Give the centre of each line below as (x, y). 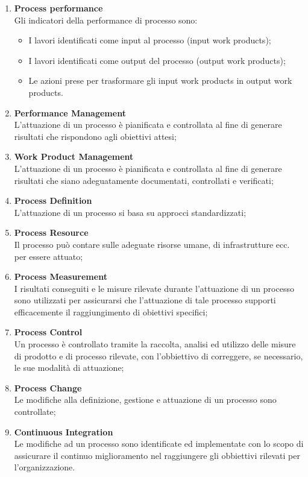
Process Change (48, 387)
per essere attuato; (49, 256)
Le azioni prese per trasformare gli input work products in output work (160, 81)
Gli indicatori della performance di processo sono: (106, 20)
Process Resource (51, 232)
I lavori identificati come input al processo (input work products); (150, 40)
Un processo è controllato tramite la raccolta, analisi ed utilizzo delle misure (155, 344)
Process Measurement (61, 276)
